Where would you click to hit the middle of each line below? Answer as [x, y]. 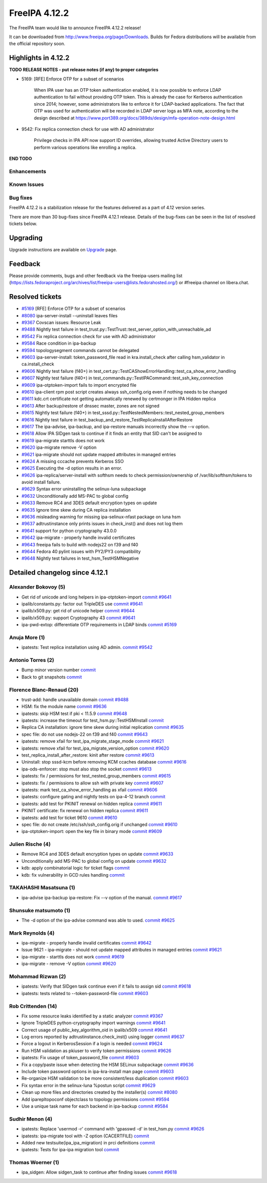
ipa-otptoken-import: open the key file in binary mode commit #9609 [92, 831]
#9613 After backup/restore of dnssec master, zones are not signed [90, 406]
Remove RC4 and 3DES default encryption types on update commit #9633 [97, 854]
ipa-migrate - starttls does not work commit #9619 [73, 956]
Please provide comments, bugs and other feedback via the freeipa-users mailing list [96, 276]
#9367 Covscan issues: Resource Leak [61, 323]
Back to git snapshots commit [52, 677]
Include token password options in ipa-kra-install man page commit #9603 [98, 1071]
